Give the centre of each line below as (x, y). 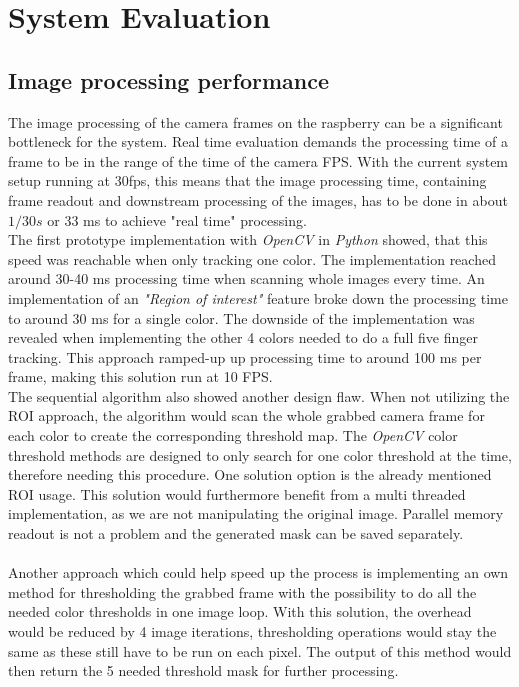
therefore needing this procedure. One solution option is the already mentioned (250, 474)
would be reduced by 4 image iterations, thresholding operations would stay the (252, 631)
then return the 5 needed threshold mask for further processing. (203, 670)
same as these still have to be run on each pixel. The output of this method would (260, 650)
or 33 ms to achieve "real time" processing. (177, 219)
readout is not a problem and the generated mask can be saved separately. (236, 533)
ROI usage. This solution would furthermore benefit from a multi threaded (237, 493)
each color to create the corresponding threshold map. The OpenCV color (233, 435)
